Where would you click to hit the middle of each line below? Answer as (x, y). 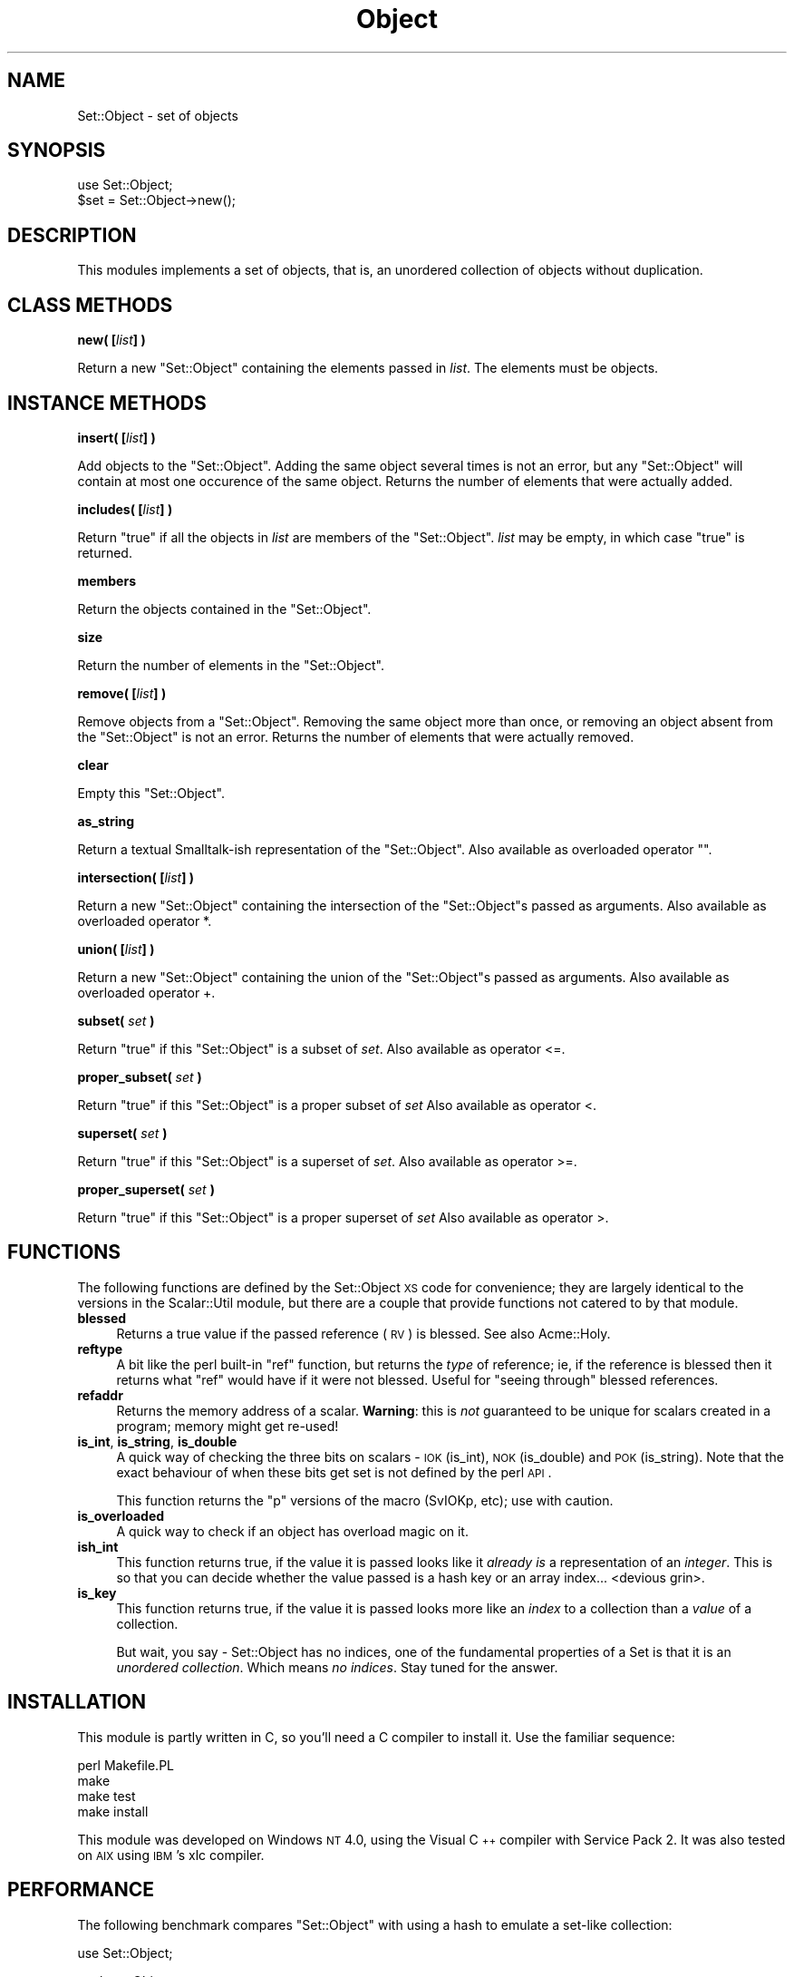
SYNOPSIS (57, 151)
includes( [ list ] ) (125, 509)
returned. (105, 552)
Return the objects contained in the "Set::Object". (224, 609)
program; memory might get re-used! (228, 1426)
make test (107, 1796)
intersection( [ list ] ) (136, 877)
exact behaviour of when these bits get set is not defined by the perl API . (334, 1472)
